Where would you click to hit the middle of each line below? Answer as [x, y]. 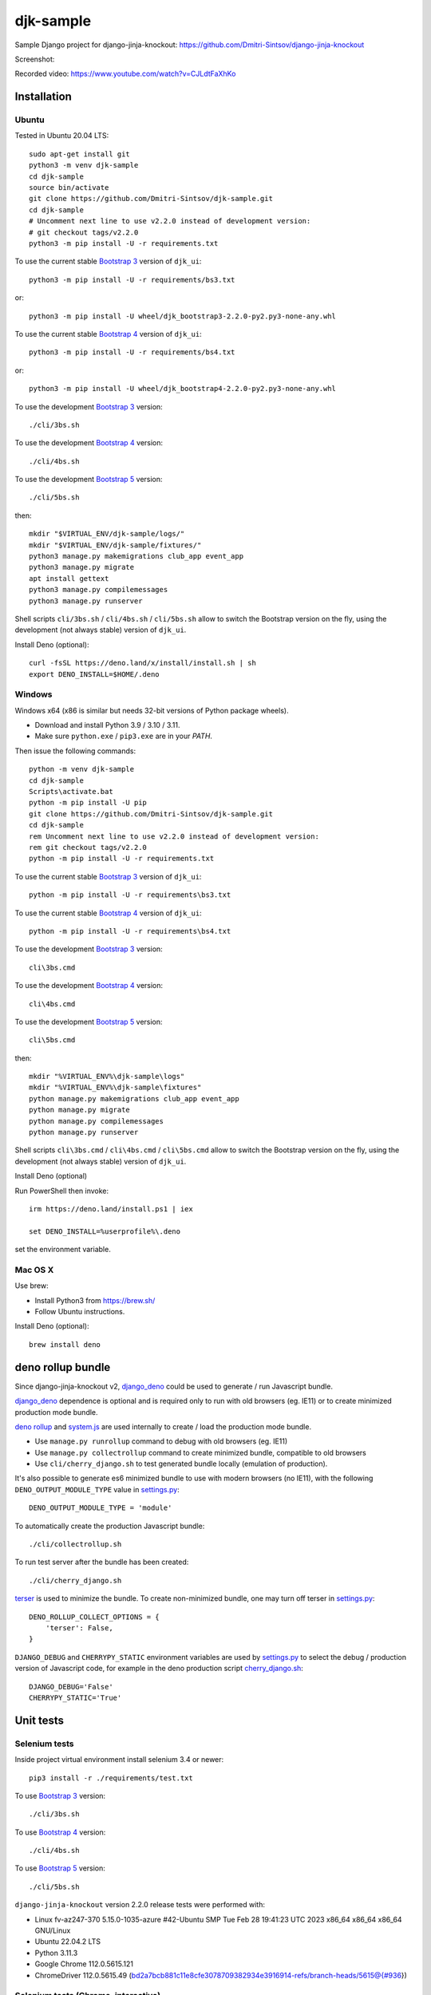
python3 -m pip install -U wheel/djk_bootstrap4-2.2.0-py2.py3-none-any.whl [183, 389]
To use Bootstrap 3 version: [60, 1795]
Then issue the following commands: [75, 751]
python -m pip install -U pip [88, 803]
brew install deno [65, 1344]
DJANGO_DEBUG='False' [71, 1687]
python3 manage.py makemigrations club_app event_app [136, 556]
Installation [43, 97]
